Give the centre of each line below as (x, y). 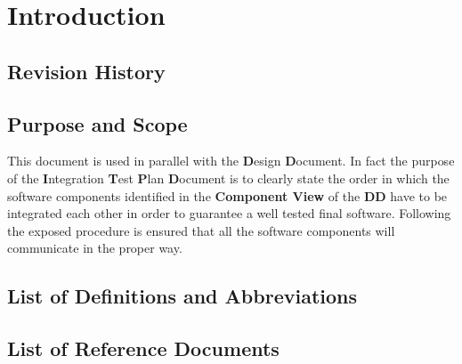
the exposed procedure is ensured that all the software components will (201, 230)
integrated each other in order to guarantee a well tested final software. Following (229, 213)
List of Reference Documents (143, 348)
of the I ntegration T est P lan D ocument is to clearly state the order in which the (228, 178)
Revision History (86, 71)
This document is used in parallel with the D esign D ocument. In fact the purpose (231, 161)
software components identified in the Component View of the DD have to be (227, 195)
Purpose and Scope (97, 123)
